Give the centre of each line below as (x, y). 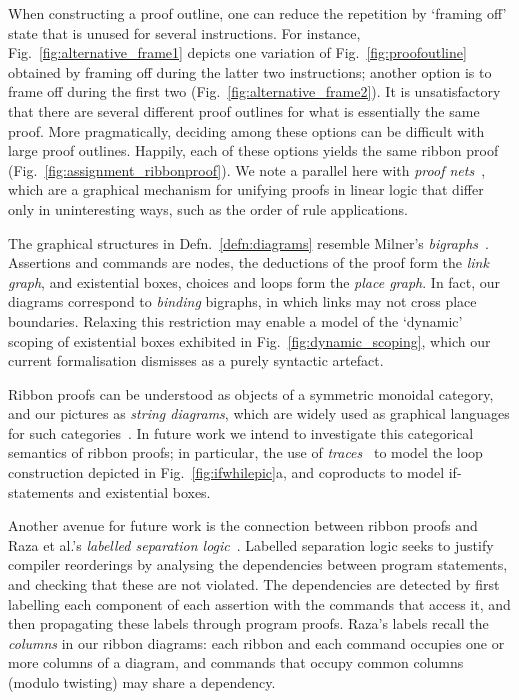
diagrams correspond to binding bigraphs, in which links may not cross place (242, 301)
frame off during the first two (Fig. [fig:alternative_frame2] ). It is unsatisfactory (254, 91)
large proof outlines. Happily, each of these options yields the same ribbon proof (253, 150)
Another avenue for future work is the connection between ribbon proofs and (243, 525)
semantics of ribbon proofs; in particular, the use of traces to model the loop (245, 452)
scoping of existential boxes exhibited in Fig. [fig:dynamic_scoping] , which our (249, 340)
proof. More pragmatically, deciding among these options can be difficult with (246, 130)
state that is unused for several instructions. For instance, (184, 32)
